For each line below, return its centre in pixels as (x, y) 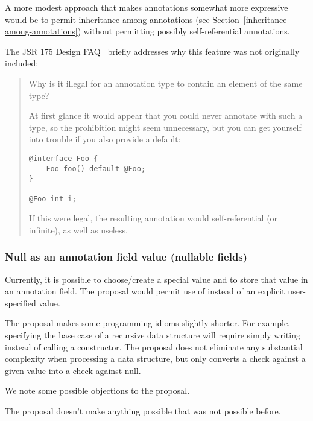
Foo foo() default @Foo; (96, 169)
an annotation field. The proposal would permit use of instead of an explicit (145, 291)
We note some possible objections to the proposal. (97, 391)
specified (21, 302)
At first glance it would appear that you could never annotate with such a (166, 116)
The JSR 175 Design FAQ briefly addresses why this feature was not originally (152, 51)
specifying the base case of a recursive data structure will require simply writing (153, 335)
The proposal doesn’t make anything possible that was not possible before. (143, 410)
